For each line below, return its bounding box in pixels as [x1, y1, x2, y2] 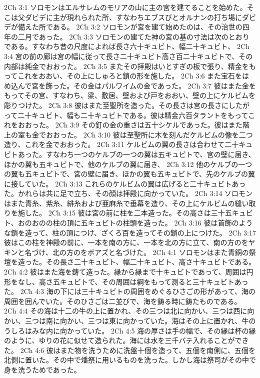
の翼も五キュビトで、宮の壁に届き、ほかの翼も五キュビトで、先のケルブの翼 [4, 168, 255, 179]
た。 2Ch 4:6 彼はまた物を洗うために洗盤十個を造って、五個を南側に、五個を [4, 344, 255, 355]
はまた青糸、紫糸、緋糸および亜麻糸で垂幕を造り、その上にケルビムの [4, 197, 235, 208]
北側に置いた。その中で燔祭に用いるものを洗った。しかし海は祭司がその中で [4, 354, 256, 365]
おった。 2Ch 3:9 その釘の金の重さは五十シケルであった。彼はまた [24, 119, 242, 130]
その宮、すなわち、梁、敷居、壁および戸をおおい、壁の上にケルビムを [24, 90, 255, 100]
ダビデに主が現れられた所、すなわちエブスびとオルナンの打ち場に [24, 11, 242, 22]
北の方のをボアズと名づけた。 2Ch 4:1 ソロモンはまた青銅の [52, 246, 249, 257]
